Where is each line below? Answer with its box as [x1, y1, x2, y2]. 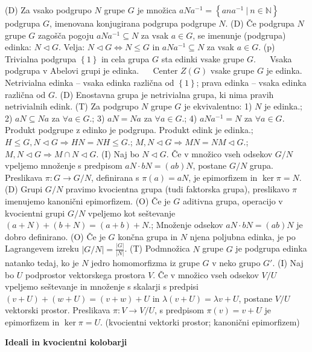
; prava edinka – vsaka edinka [196, 76, 307, 88]
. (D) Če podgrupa [225, 17, 294, 29]
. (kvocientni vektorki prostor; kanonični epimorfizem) [100, 315, 300, 328]
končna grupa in [118, 230, 178, 243]
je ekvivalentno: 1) [184, 100, 252, 112]
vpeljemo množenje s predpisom [5, 159, 123, 172]
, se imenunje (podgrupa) [193, 28, 286, 41]
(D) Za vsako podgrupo [5, 4, 92, 16]
